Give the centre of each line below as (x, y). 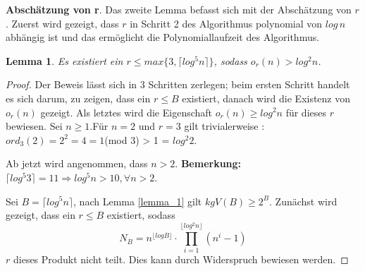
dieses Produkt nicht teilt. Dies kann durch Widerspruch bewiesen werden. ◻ (181, 259)
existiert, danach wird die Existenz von (266, 98)
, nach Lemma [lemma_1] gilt (138, 201)
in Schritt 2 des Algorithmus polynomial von (226, 23)
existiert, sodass (141, 215)
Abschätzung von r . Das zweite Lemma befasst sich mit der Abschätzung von (179, 9)
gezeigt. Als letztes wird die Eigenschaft (126, 112)
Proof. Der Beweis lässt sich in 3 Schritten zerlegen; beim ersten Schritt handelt (178, 84)
